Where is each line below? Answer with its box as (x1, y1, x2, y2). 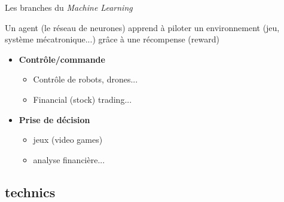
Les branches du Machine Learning (5, 1, 133, 13)
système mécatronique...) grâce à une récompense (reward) (5, 33, 219, 45)
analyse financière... (33, 153, 105, 166)
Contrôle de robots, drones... (33, 73, 138, 85)
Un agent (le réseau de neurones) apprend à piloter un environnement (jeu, (5, 21, 280, 33)
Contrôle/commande (19, 53, 105, 65)
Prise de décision (19, 113, 90, 126)
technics (5, 182, 56, 201)
